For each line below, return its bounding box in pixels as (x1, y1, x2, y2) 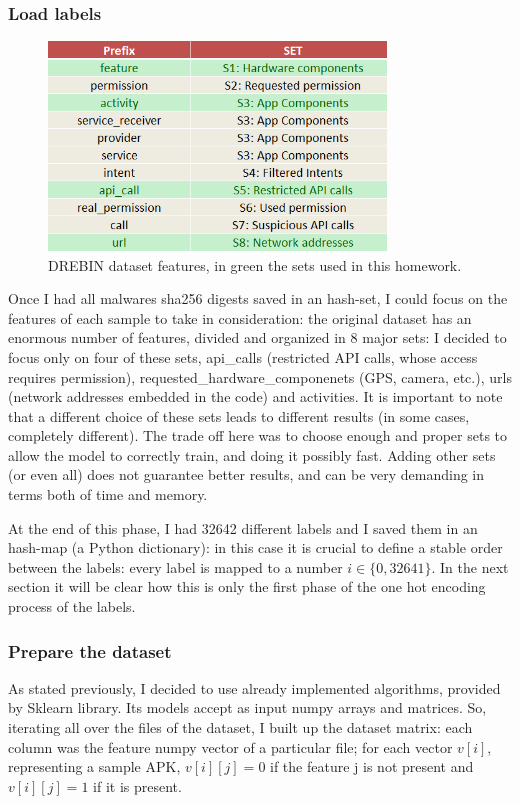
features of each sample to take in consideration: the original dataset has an (8, 307, 472, 328)
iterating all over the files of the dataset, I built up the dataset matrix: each (8, 717, 473, 738)
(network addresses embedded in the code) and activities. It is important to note (8, 386, 503, 407)
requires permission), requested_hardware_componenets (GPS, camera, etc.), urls (8, 366, 512, 387)
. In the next (431, 556, 509, 577)
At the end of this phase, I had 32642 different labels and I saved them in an (8, 517, 478, 538)
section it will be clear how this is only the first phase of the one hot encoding (8, 576, 486, 597)
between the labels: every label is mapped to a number (8, 556, 343, 577)
